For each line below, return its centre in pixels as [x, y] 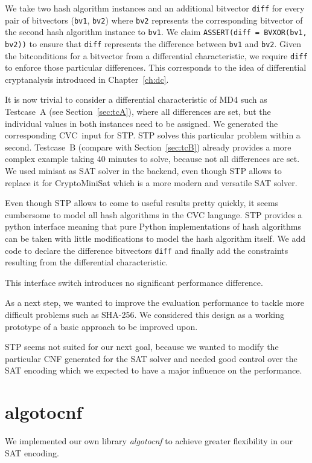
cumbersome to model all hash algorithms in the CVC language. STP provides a [154, 214]
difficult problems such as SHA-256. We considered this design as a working [145, 315]
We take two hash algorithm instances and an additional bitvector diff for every [155, 8]
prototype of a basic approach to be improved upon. [101, 326]
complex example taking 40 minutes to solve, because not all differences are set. [152, 159]
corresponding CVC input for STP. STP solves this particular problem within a [153, 135]
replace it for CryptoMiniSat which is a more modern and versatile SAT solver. [151, 182]
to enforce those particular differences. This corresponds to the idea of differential [156, 67]
